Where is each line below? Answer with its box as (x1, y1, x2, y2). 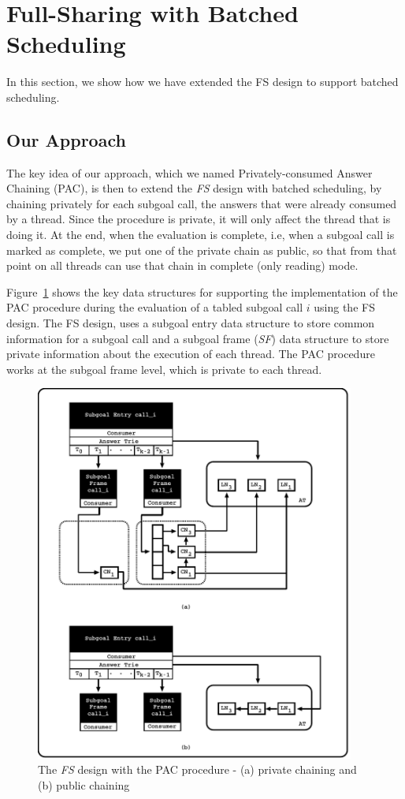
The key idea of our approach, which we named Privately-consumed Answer (6, 164, 373, 181)
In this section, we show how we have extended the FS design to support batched (6, 73, 399, 90)
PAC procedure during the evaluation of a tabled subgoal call (6, 299, 303, 315)
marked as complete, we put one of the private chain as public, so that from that (6, 241, 397, 258)
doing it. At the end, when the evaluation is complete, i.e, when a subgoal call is (6, 226, 395, 243)
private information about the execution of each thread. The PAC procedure (6, 345, 375, 362)
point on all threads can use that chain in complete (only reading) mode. (6, 257, 359, 274)
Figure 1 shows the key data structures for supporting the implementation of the (6, 283, 398, 300)
